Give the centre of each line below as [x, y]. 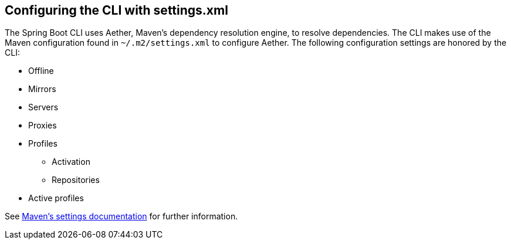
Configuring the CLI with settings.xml [116, 10]
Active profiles [56, 198]
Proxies [43, 126]
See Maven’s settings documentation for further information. [121, 216]
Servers [43, 107]
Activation [71, 162]
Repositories [76, 180]
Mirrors [42, 89]
